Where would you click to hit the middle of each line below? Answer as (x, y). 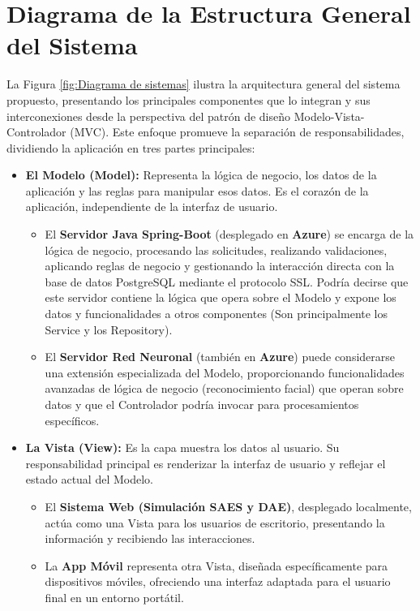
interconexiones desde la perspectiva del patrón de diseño (149, 116)
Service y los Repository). (109, 329)
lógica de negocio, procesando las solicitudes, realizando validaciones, (216, 250)
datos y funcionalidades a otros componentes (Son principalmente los (216, 314)
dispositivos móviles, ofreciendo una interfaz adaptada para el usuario (218, 581)
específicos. (72, 420)
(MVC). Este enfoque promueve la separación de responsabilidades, (237, 132)
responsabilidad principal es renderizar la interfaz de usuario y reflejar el (206, 463)
